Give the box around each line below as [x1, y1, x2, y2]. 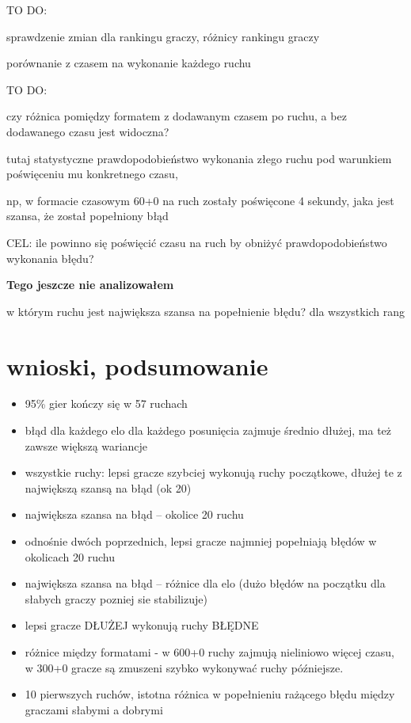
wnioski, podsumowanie [6, 349, 268, 382]
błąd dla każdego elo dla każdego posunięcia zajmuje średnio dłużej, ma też [25, 422, 392, 439]
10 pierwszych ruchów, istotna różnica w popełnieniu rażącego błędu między [25, 686, 395, 702]
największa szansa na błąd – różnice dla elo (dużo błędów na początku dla [25, 575, 386, 592]
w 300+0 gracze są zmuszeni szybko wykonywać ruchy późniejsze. [25, 659, 344, 675]
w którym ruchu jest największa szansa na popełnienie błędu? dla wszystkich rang [6, 303, 405, 319]
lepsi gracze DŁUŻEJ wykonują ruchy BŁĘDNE [25, 617, 259, 634]
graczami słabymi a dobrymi [25, 701, 163, 717]
